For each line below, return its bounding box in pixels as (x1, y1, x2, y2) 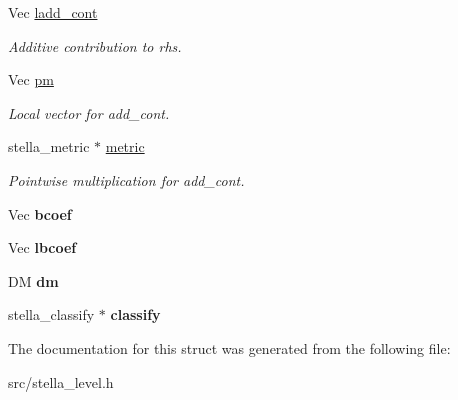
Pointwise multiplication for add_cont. (8, 169, 245, 190)
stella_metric (8, 136, 90, 157)
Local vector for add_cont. (8, 102, 170, 123)
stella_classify (8, 304, 95, 325)
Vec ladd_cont (8, 2, 98, 22)
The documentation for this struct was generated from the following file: (8, 337, 451, 358)
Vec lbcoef (8, 237, 77, 258)
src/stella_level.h (8, 371, 114, 392)
